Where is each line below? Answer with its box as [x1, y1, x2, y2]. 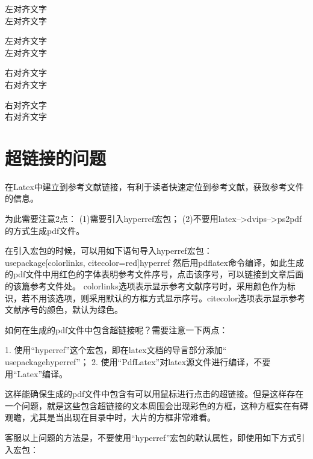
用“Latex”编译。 [5, 367, 68, 380]
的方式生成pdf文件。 [5, 224, 85, 236]
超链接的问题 [5, 145, 107, 170]
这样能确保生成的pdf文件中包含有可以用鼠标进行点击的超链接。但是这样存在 [5, 387, 304, 400]
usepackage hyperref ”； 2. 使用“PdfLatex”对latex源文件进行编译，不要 [5, 356, 271, 368]
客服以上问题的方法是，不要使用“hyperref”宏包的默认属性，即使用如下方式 [5, 431, 297, 443]
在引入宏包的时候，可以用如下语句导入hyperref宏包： [5, 244, 212, 257]
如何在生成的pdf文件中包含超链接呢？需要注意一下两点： [5, 323, 228, 336]
